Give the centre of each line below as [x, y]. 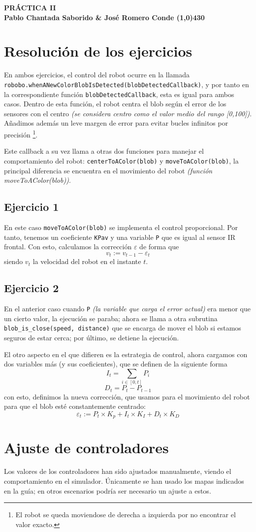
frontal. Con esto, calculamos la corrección [68, 247]
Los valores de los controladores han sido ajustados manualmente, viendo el [118, 471]
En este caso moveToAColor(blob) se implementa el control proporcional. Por [121, 227]
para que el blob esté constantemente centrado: [75, 406]
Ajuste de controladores [86, 448]
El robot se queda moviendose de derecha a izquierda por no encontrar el [126, 515]
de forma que [159, 247]
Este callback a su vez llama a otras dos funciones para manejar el [104, 151]
